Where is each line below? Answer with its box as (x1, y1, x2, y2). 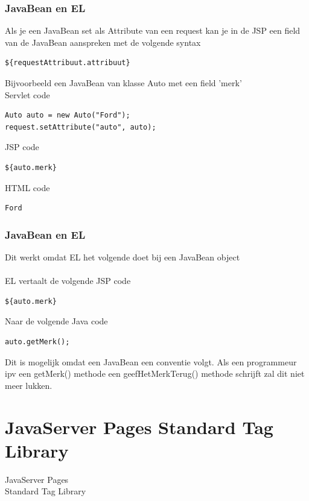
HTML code (5, 181, 50, 194)
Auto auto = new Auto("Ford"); (5, 111, 130, 120)
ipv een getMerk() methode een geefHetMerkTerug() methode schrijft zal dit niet (5, 367, 305, 380)
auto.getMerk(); (5, 337, 70, 346)
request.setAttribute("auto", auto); (5, 122, 156, 131)
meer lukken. (5, 379, 53, 391)
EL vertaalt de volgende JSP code (5, 274, 131, 287)
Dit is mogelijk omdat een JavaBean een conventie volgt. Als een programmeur (5, 355, 297, 368)
